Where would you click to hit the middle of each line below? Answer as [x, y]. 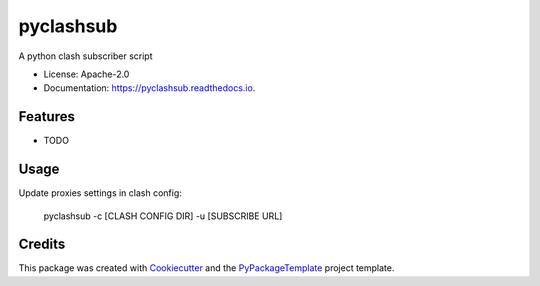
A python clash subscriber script [85, 56]
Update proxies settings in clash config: [100, 193]
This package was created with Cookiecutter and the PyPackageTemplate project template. [206, 268]
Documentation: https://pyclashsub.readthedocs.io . [149, 88]
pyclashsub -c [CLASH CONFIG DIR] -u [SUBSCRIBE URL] [163, 216]
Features [46, 116]
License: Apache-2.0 [86, 74]
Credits [42, 244]
